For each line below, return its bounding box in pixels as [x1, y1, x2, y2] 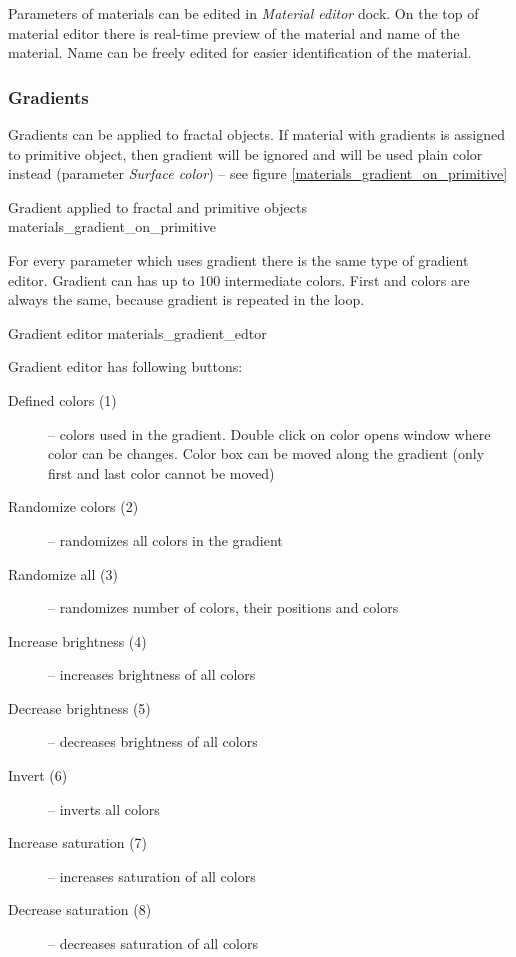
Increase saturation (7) [8, 832, 148, 853]
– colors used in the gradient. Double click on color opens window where [48, 423, 491, 444]
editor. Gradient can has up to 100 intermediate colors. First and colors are [8, 269, 470, 290]
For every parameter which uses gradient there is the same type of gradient [8, 249, 469, 270]
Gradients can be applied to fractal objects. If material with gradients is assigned [8, 124, 505, 144]
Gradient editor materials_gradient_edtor [8, 322, 267, 343]
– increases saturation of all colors [48, 865, 256, 886]
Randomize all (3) [8, 563, 118, 584]
